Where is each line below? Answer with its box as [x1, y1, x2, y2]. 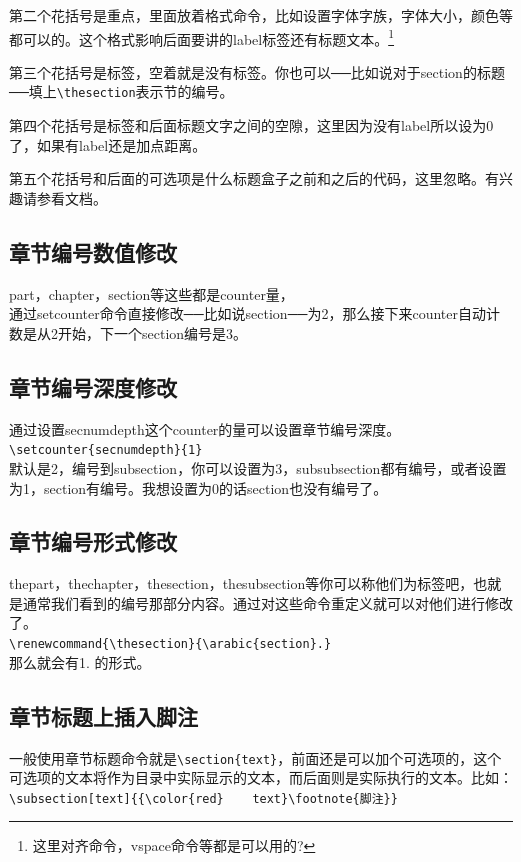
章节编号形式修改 [9, 526, 177, 557]
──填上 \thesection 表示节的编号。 [9, 81, 234, 102]
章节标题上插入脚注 [9, 700, 198, 731]
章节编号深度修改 [9, 371, 177, 402]
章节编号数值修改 [9, 236, 177, 267]
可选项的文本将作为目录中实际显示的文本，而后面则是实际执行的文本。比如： [9, 767, 513, 788]
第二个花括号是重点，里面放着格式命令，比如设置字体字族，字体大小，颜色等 [9, 5, 513, 25]
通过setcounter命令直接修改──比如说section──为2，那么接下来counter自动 [9, 303, 487, 324]
